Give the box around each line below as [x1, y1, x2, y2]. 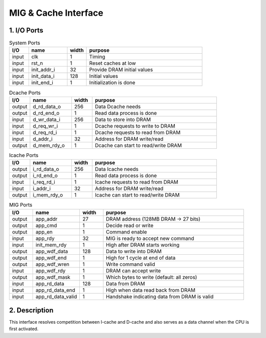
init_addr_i [31, 67, 55, 73]
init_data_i [31, 73, 55, 80]
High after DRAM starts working [106, 241, 180, 248]
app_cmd [35, 222, 57, 229]
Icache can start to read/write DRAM [95, 192, 180, 199]
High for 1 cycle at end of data [106, 254, 176, 261]
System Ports [9, 39, 40, 46]
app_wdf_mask [35, 273, 71, 280]
